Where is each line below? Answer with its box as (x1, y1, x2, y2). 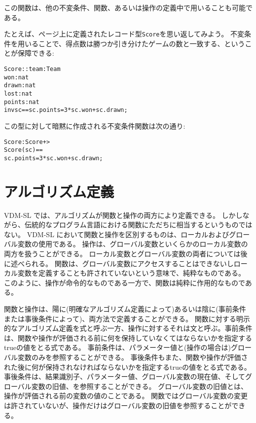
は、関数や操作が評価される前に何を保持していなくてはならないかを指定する (4, 332, 252, 343)
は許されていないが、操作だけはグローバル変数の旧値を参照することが (4, 400, 232, 410)
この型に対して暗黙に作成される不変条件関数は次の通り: (4, 120, 185, 131)
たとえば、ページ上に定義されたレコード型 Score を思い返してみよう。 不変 (4, 29, 244, 39)
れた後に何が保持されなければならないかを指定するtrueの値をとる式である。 (4, 361, 251, 372)
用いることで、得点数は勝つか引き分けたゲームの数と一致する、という (17, 38, 245, 48)
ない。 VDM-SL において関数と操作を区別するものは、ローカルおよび (4, 229, 229, 239)
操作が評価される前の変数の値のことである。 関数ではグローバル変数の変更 (4, 390, 248, 401)
